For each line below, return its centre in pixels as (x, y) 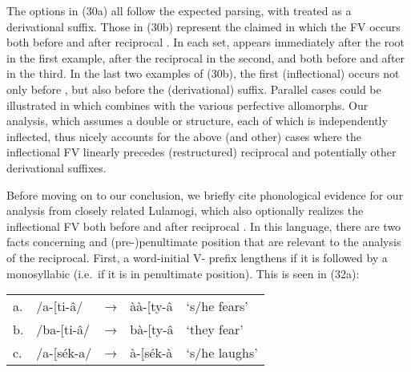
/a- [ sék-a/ (64, 353)
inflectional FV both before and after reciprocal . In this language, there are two (204, 226)
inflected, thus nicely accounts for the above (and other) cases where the (184, 136)
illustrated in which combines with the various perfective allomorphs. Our (187, 105)
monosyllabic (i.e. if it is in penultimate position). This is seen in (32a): (183, 273)
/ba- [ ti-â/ (63, 330)
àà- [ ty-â (151, 306)
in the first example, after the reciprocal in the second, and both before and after (206, 57)
